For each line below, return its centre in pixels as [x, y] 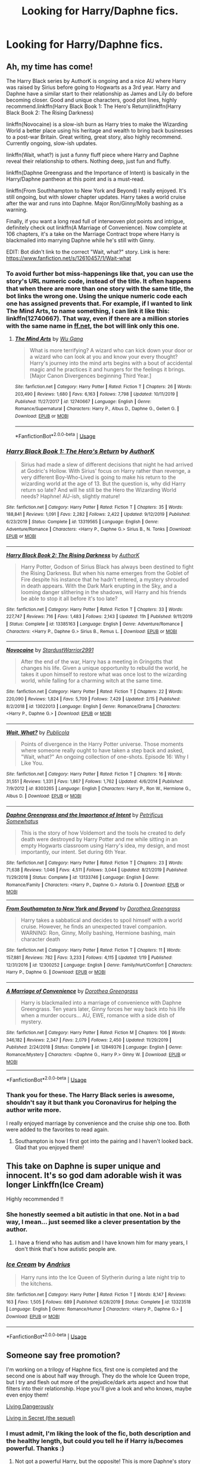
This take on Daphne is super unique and [83, 1166]
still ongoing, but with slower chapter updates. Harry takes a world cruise [96, 197]
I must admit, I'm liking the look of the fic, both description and [99, 1433]
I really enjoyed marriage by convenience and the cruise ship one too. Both [98, 1123]
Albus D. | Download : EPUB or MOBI [44, 796]
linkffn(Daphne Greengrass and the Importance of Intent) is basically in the [98, 173]
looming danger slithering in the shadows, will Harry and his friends [104, 592]
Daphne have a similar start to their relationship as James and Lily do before [99, 93]
